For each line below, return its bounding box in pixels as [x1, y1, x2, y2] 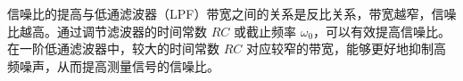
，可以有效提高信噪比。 [313, 21, 451, 40]
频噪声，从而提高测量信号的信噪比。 [7, 56, 219, 75]
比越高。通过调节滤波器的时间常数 [7, 21, 207, 40]
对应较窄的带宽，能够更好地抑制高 [245, 39, 446, 58]
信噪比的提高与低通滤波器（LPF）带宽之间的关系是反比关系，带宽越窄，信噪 [7, 4, 457, 22]
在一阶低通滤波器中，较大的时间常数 [7, 39, 219, 58]
